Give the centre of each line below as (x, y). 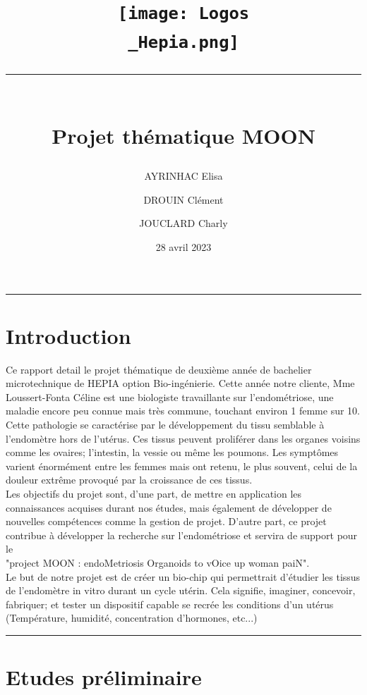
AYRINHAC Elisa (183, 176)
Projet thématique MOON (183, 135)
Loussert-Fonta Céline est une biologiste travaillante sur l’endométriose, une (170, 396)
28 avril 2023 (183, 246)
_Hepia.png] (183, 42)
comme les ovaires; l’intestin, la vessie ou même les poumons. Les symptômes (172, 452)
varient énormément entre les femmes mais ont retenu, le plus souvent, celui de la (182, 466)
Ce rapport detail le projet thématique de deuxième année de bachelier (159, 369)
